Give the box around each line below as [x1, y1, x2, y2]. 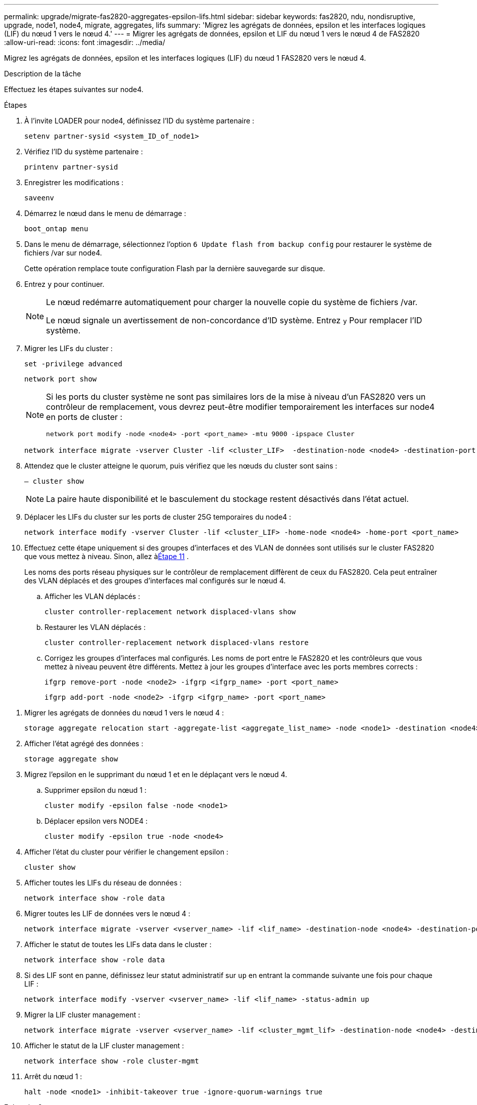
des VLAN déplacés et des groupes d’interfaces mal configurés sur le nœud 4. [24, 576, 286, 585]
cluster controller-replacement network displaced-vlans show [44, 608, 296, 616]
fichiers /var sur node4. [24, 248, 102, 257]
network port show [24, 375, 97, 383]
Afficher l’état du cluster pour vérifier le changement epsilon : [24, 847, 228, 856]
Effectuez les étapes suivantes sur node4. [4, 85, 144, 94]
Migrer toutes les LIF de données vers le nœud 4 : [24, 909, 190, 918]
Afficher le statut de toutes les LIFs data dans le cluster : [24, 940, 212, 949]
